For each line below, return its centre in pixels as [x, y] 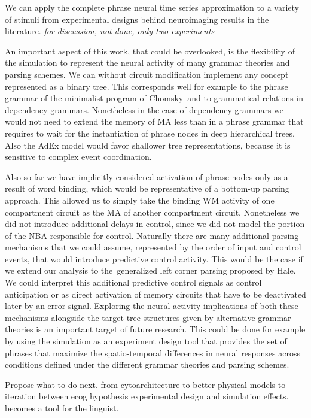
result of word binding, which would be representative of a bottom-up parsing [147, 188]
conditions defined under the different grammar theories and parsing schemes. [147, 364]
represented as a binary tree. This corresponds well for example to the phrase [147, 86]
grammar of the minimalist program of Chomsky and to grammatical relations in [154, 98]
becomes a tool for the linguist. [62, 408]
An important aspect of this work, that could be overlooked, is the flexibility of [150, 51]
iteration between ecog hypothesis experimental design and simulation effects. [147, 396]
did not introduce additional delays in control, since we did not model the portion [155, 224]
